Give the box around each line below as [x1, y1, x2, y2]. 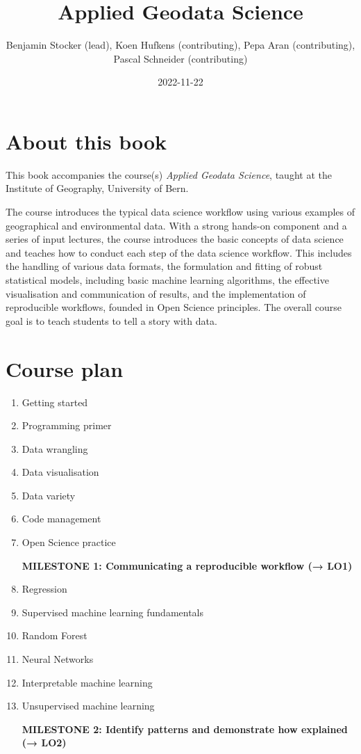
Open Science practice [22, 535, 116, 550]
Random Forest [22, 628, 87, 643]
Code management [22, 511, 101, 526]
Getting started [22, 394, 88, 409]
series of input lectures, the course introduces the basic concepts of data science [6, 232, 344, 246]
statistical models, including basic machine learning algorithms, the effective [6, 273, 329, 287]
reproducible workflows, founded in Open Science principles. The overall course [6, 300, 342, 314]
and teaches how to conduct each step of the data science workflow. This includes [6, 245, 352, 259]
